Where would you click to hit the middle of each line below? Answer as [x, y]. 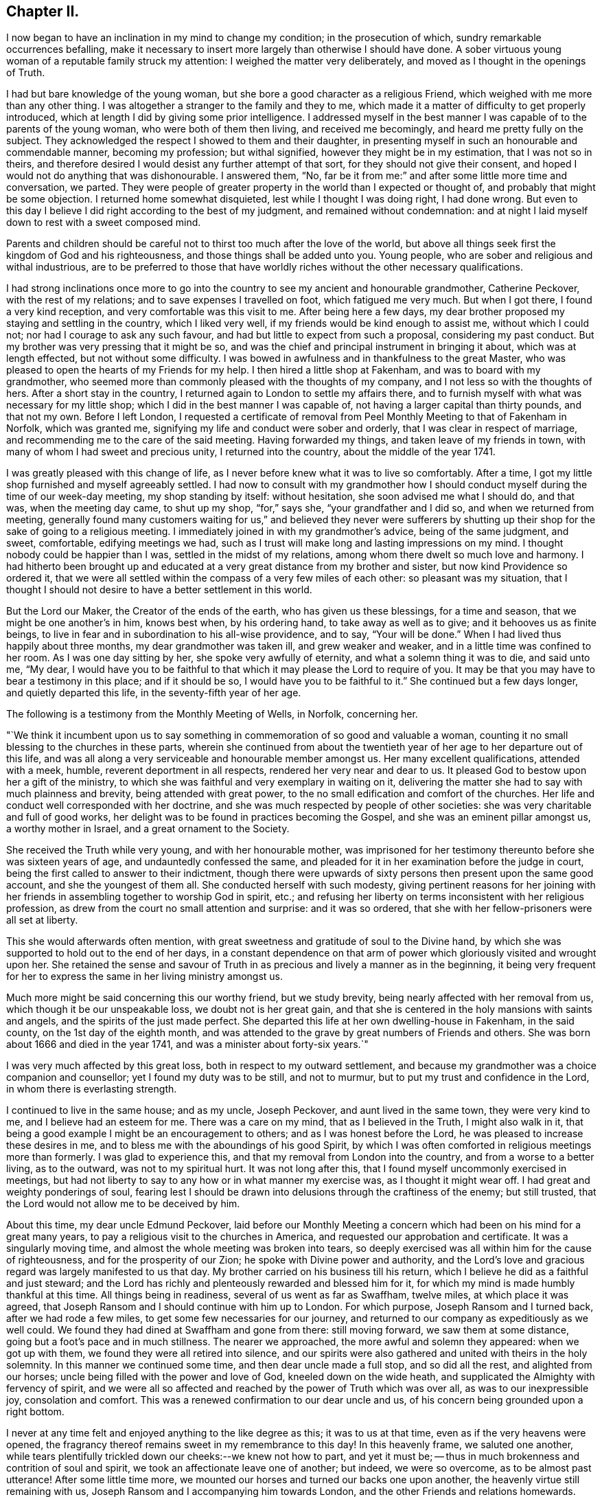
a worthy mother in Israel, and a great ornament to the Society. [148, 829]
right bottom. [35, 1412]
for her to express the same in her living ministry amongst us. [144, 976]
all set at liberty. [42, 920]
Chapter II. [43, 11]
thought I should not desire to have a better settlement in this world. [159, 590]
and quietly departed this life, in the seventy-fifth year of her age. [154, 693]
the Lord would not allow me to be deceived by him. [123, 1204]
